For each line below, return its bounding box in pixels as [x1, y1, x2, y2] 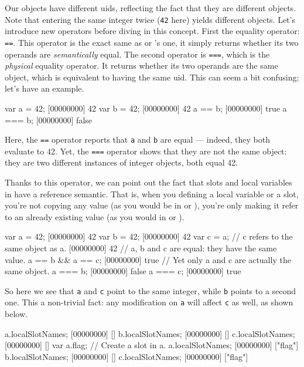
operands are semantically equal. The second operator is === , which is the [5, 48, 270, 60]
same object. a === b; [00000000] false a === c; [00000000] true [5, 265, 241, 277]
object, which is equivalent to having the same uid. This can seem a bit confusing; [5, 70, 299, 83]
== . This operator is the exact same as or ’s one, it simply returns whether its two [5, 36, 299, 48]
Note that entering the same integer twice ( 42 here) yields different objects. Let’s [5, 13, 295, 25]
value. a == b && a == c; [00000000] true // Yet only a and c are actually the [5, 253, 291, 265]
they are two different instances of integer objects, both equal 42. [5, 156, 238, 169]
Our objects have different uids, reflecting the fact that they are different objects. [5, 2, 296, 14]
